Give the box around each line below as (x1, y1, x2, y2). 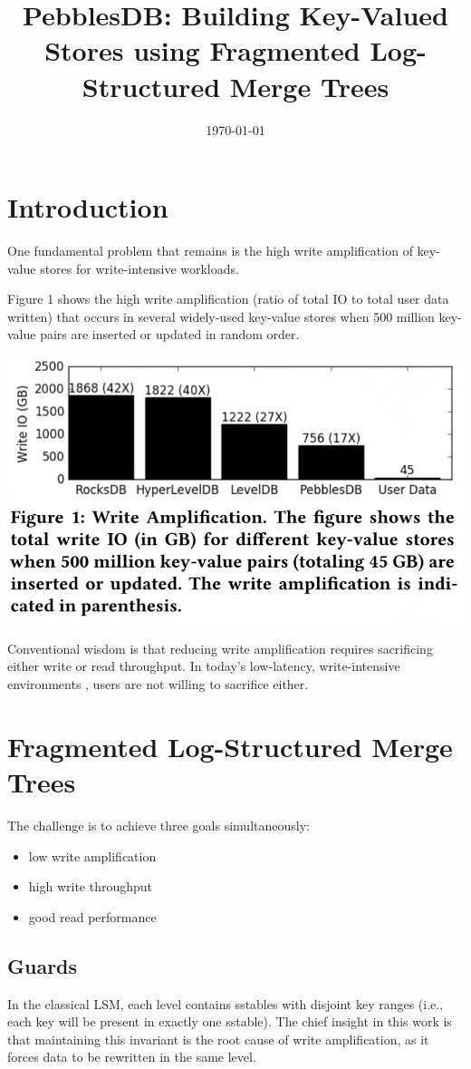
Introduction (7, 189, 168, 226)
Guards (7, 951, 78, 979)
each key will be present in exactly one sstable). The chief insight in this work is (7, 1012, 452, 1031)
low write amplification (28, 846, 157, 865)
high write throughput (28, 877, 153, 896)
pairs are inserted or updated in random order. (40, 325, 300, 344)
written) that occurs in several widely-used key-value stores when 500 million (7, 306, 435, 326)
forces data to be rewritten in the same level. (7, 1047, 256, 1066)
